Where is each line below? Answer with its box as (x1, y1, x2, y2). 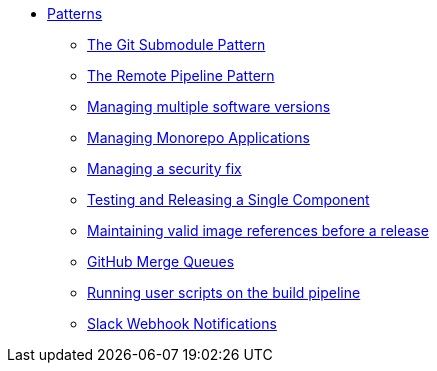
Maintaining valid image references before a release (87, 222, 429, 239)
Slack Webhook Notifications (87, 315, 277, 332)
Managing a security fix (87, 160, 242, 177)
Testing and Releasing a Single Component (87, 191, 370, 208)
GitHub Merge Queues (87, 253, 235, 270)
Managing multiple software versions (87, 98, 331, 115)
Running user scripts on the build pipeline (87, 284, 361, 301)
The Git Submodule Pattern (87, 36, 266, 53)
